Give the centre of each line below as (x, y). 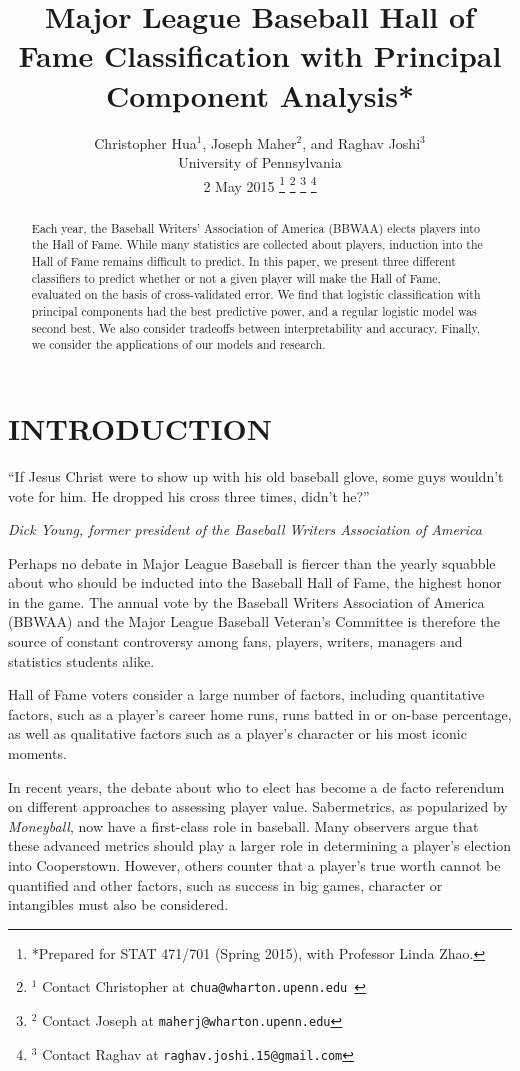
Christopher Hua (145, 142)
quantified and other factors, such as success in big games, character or (225, 884)
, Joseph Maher (249, 142)
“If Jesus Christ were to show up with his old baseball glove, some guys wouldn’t (256, 475)
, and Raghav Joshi (361, 142)
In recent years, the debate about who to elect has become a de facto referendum (256, 786)
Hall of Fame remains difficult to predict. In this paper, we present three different (243, 261)
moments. (37, 753)
